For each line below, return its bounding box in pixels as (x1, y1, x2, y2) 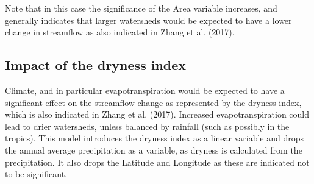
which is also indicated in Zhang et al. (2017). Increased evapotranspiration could (5, 108, 309, 121)
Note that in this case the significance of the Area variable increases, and (5, 2, 277, 14)
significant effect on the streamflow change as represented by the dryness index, (5, 96, 302, 108)
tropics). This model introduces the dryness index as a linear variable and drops (5, 132, 304, 144)
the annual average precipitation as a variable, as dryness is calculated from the (5, 143, 302, 156)
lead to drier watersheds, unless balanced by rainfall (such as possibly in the (5, 119, 290, 132)
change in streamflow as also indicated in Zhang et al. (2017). (5, 26, 235, 38)
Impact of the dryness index (5, 55, 187, 74)
